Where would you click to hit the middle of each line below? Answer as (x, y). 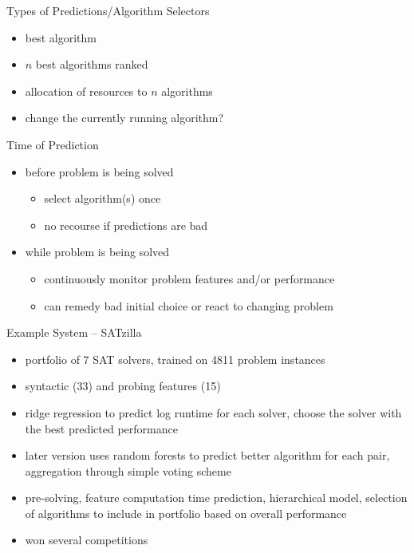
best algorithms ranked (92, 64)
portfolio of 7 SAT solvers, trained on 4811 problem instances (175, 359)
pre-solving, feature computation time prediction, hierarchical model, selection (216, 498)
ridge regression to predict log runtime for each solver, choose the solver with (213, 412)
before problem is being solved (99, 171)
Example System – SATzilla (74, 332)
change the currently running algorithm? (124, 118)
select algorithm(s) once (103, 198)
